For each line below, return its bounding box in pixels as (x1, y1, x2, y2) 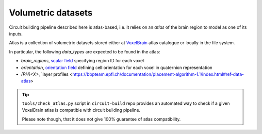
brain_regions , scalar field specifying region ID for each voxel (21, 58, 144, 64)
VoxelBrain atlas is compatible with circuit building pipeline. (22, 107, 141, 113)
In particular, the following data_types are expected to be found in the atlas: (9, 49, 160, 54)
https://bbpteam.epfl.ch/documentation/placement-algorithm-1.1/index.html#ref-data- (72, 71, 245, 77)
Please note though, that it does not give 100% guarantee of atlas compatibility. (22, 116, 181, 122)
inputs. (9, 31, 23, 36)
